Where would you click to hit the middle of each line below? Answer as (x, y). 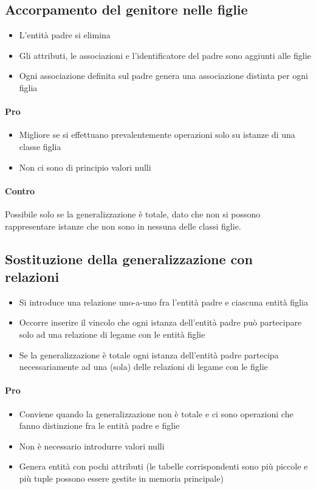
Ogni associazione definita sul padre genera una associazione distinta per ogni (163, 76)
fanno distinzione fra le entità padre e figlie (99, 426)
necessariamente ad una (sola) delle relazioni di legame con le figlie (143, 367)
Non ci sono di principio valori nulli (85, 167)
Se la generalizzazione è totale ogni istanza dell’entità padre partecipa (149, 354)
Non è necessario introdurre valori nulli (92, 446)
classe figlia (40, 146)
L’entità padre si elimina (65, 35)
